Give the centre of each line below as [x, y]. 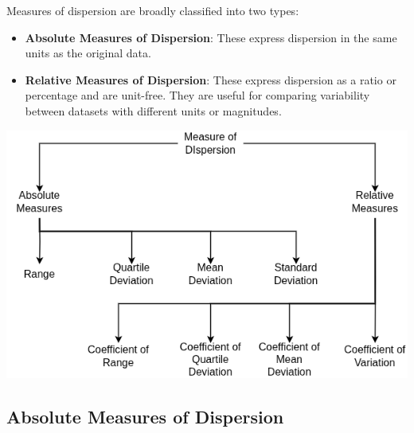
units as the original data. [88, 53]
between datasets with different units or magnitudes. [153, 110]
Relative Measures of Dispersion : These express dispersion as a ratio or [211, 79]
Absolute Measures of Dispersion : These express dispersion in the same [211, 37]
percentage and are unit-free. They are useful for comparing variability [197, 95]
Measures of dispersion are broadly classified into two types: [153, 10]
